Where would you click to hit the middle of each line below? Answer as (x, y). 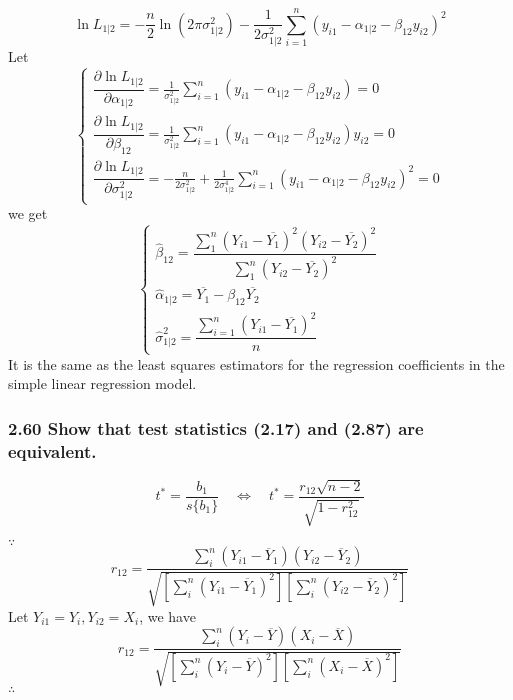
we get (28, 213)
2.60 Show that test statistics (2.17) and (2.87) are (216, 427)
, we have (167, 615)
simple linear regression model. (102, 383)
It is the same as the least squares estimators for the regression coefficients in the (256, 363)
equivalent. (52, 450)
